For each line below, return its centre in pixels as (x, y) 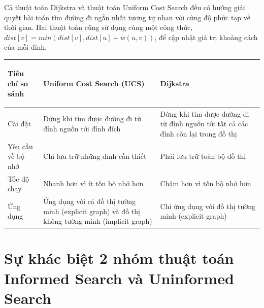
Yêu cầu (20, 146)
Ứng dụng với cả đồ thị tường (89, 201)
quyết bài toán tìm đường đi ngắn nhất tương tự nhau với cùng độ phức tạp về (127, 17)
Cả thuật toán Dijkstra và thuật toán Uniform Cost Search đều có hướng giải (125, 7)
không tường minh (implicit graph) (98, 221)
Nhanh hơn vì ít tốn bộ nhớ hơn (93, 183)
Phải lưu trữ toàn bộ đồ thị (203, 156)
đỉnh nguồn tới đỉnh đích (82, 128)
